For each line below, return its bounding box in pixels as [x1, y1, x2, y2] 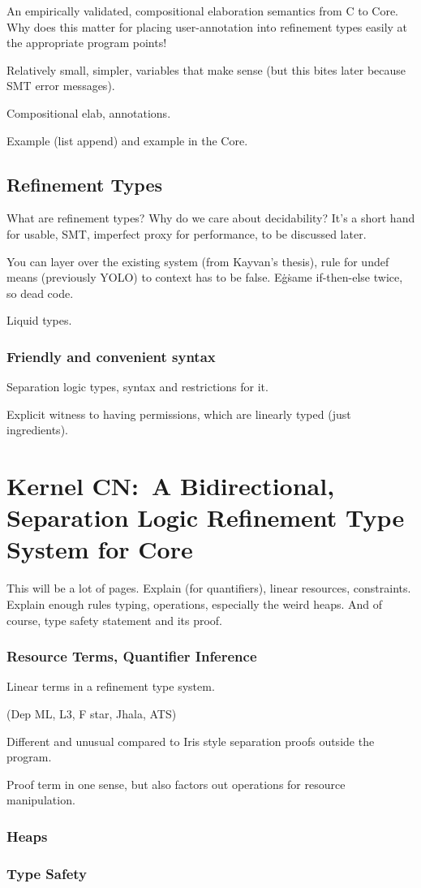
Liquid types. [6, 312, 72, 329]
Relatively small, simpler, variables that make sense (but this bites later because [6, 61, 406, 78]
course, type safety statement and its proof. [6, 611, 222, 628]
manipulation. [6, 791, 75, 808]
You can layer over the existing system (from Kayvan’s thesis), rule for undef [6, 252, 389, 269]
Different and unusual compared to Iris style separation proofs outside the [6, 732, 375, 749]
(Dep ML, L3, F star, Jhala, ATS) [6, 705, 177, 722]
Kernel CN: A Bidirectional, [6, 469, 335, 502]
